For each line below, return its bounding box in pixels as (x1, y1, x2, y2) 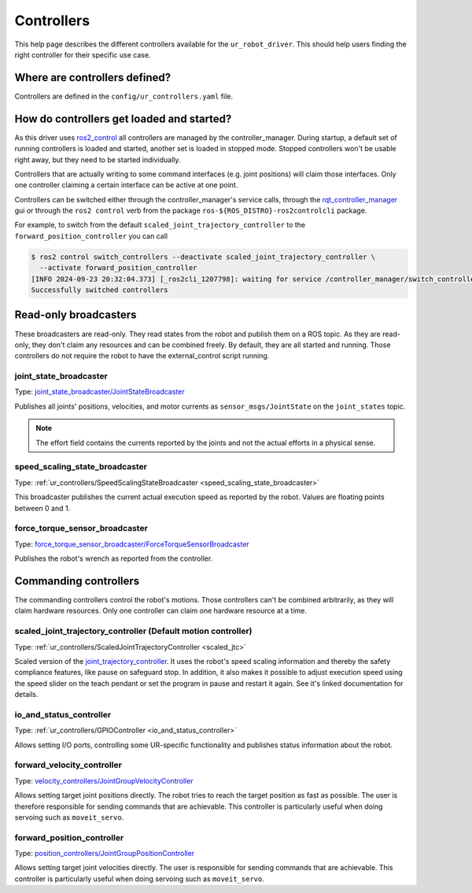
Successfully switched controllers (31, 286, 168, 295)
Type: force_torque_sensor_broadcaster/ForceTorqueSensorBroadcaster (14, 539, 249, 549)
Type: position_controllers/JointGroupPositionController (14, 849, 195, 858)
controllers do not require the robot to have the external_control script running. (14, 351, 270, 361)
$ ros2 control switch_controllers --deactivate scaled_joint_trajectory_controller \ (31, 252, 376, 261)
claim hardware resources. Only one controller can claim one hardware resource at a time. (14, 606, 307, 616)
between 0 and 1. (14, 503, 71, 513)
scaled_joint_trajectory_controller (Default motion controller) (14, 626, 253, 637)
